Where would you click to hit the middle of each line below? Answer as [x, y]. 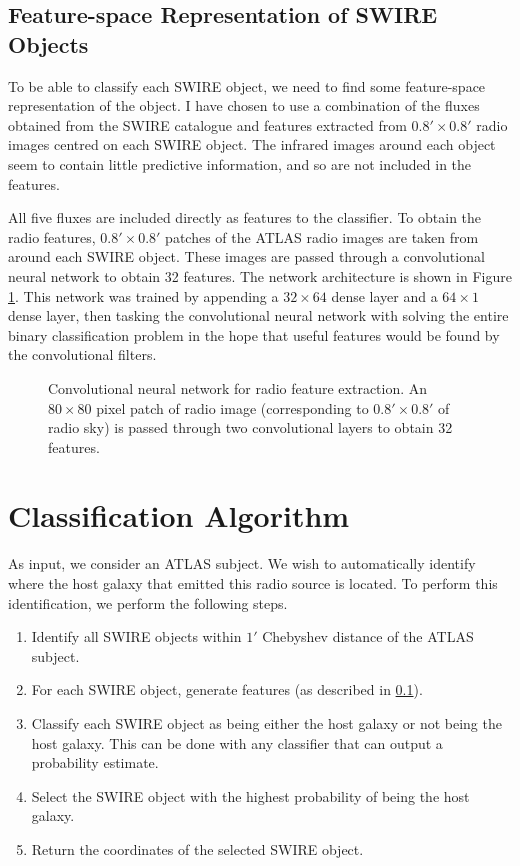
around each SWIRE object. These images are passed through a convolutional [246, 256]
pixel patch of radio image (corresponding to [232, 407]
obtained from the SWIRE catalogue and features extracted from [207, 124]
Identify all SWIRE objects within [136, 636]
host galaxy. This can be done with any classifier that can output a [237, 742]
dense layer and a [384, 295]
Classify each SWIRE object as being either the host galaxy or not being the [266, 722]
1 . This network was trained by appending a [143, 295]
